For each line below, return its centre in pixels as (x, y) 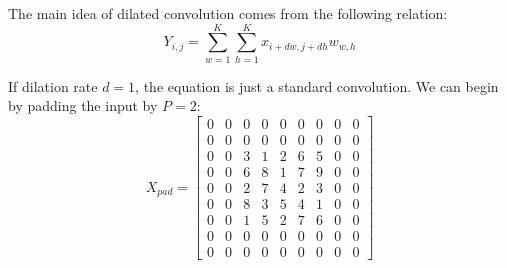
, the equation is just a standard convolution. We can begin (317, 85)
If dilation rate (53, 85)
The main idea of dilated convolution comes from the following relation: (228, 13)
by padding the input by (83, 105)
